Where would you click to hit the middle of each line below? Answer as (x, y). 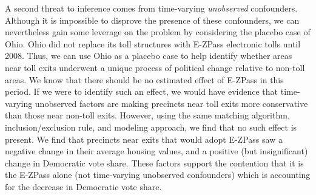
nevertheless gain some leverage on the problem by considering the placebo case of (158, 32)
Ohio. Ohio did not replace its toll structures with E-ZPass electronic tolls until (153, 43)
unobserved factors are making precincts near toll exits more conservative (171, 103)
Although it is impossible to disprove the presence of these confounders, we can (152, 20)
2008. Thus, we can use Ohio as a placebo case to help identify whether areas (149, 56)
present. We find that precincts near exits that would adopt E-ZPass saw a (144, 139)
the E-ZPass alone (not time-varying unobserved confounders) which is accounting (158, 175)
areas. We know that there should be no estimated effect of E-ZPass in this (144, 79)
